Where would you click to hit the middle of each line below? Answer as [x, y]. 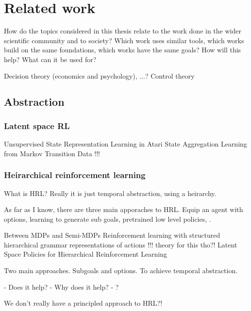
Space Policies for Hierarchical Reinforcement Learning [86, 254]
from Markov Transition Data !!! [52, 153]
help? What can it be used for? [50, 59]
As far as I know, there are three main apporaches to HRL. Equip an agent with [124, 209]
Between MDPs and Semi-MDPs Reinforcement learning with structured [112, 235]
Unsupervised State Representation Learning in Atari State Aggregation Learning [125, 144]
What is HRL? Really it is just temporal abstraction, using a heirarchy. [110, 193]
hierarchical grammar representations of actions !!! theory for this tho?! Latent [121, 244]
